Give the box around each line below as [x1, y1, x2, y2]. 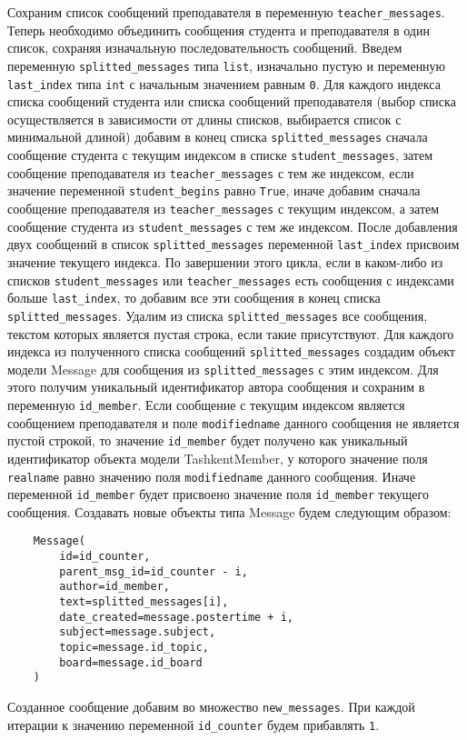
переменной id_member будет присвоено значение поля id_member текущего [7, 485, 429, 504]
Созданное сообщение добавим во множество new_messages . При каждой [7, 697, 415, 716]
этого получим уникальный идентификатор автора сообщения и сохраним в [7, 377, 425, 396]
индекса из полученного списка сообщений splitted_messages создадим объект [7, 342, 455, 361]
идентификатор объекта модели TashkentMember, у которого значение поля [7, 448, 428, 467]
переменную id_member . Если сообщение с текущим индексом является [7, 395, 405, 414]
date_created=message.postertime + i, [59, 610, 293, 624]
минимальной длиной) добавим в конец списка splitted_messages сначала [7, 127, 428, 146]
